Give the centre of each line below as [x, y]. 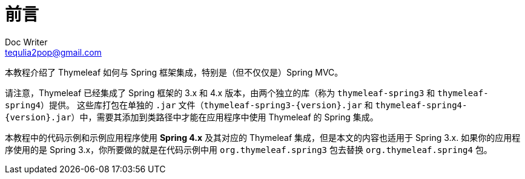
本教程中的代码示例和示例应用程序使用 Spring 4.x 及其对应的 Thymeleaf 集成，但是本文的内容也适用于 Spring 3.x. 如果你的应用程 [263, 137]
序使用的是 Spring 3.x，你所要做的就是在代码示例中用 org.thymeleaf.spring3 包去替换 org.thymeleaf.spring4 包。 [249, 149]
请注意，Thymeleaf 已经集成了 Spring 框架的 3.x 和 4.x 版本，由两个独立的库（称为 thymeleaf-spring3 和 [220, 93]
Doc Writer [26, 42]
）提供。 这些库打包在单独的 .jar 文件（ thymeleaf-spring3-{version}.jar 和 [207, 105]
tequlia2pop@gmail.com [53, 52]
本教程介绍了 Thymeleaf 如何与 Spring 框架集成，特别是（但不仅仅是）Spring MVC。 [174, 72]
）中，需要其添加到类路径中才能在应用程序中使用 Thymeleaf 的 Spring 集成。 [225, 117]
